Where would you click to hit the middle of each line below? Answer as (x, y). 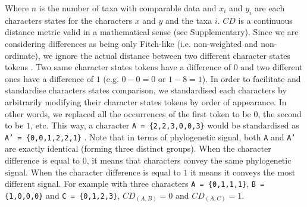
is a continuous (265, 20)
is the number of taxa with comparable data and (128, 8)
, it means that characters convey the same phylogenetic (189, 160)
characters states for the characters (68, 20)
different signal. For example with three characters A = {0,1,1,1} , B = (135, 184)
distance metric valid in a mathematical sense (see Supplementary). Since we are (152, 32)
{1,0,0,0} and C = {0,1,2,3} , (62, 195)
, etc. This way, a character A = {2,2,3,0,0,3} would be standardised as (165, 125)
